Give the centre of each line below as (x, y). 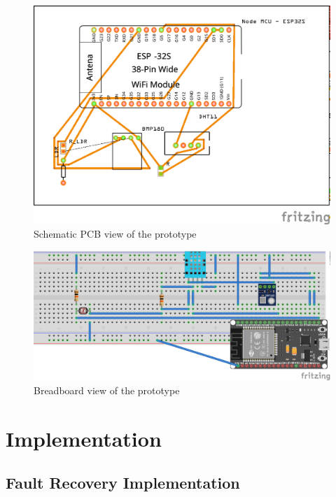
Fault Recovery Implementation (123, 483)
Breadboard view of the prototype (107, 390)
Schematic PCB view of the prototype (115, 234)
